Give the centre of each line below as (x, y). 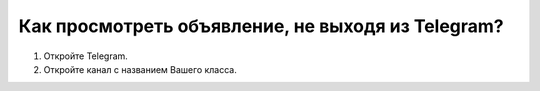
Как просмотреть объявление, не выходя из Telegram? (261, 26)
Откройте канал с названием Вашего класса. (140, 69)
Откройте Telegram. (86, 56)
